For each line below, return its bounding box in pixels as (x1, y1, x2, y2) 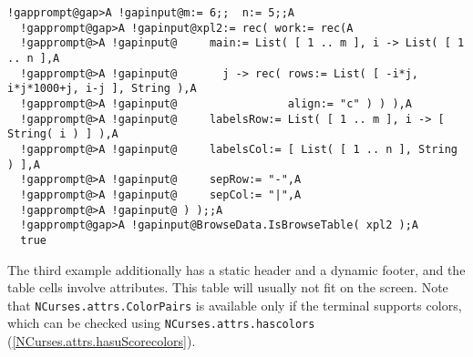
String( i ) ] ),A (7, 127, 118, 141)
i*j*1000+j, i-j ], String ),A (7, 82, 197, 96)
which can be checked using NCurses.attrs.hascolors (7, 313, 315, 332)
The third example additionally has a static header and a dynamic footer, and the (7, 260, 466, 279)
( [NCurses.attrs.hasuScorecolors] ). (7, 331, 196, 350)
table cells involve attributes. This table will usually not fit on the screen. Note (7, 278, 448, 297)
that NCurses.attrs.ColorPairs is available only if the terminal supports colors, (7, 295, 462, 314)
